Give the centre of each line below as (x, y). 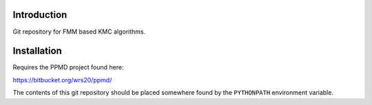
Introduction (40, 15)
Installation (37, 51)
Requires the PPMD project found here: (68, 67)
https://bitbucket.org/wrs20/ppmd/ (62, 80)
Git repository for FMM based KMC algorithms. (79, 32)
